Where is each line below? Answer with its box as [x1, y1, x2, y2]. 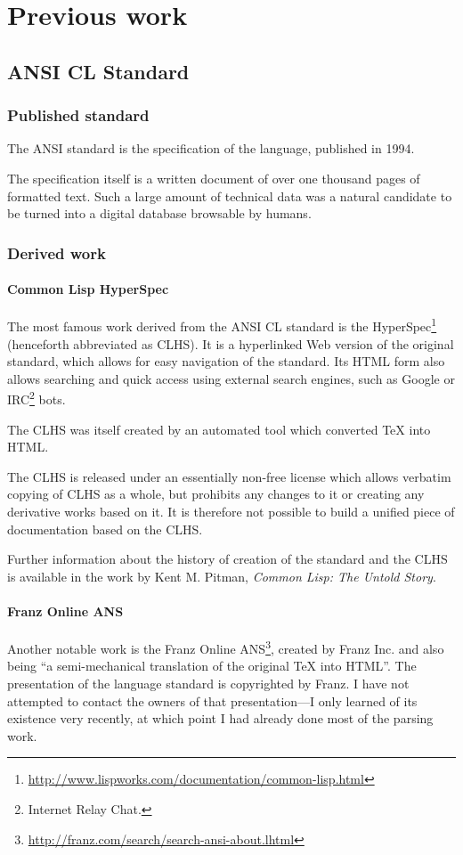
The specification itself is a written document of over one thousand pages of [7, 168, 420, 187]
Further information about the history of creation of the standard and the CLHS [7, 550, 448, 568]
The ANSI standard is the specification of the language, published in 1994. [7, 139, 415, 158]
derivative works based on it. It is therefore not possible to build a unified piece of [7, 502, 455, 521]
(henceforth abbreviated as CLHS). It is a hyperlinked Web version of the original [7, 334, 454, 353]
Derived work [7, 241, 106, 264]
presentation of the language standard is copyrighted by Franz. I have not [7, 674, 410, 693]
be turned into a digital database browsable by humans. [7, 204, 312, 223]
